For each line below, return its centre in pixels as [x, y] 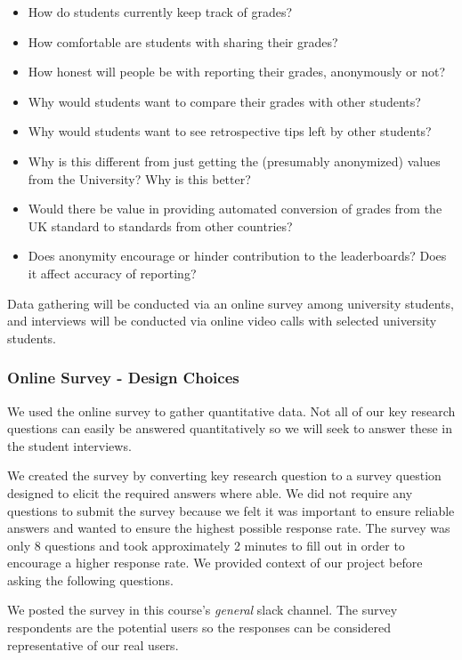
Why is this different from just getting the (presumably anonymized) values [234, 161]
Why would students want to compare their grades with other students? [224, 101]
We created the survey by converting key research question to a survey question [224, 475]
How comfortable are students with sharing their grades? [183, 41]
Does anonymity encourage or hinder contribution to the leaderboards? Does [237, 256]
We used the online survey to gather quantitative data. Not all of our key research [231, 410]
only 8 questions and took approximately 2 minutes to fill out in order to [206, 545]
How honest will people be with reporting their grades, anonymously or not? [237, 72]
